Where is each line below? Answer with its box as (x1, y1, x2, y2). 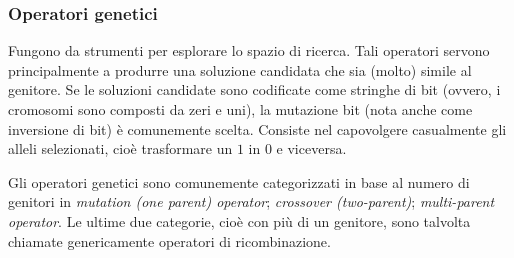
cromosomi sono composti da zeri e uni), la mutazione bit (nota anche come (8, 99, 473, 119)
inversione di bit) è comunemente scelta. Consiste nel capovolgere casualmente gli (8, 118, 507, 139)
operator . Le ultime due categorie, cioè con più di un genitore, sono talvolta (8, 210, 471, 231)
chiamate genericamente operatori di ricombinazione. (8, 230, 331, 251)
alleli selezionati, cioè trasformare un (8, 138, 233, 159)
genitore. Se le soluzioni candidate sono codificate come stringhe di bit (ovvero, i (8, 79, 501, 100)
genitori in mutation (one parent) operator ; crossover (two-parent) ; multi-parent (8, 191, 495, 212)
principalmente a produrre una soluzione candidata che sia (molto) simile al (8, 59, 472, 80)
